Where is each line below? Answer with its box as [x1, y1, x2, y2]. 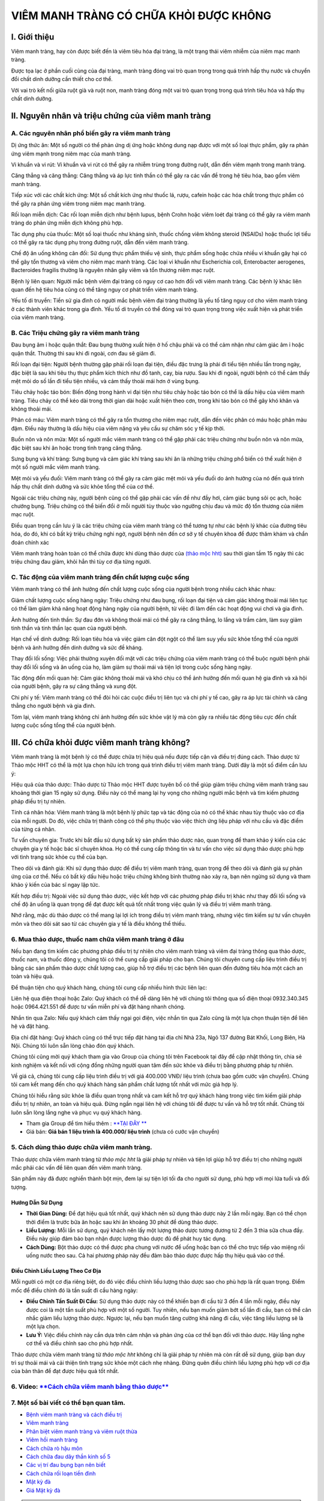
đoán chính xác [11, 539, 49, 546]
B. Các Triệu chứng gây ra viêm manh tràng [11, 328, 140, 337]
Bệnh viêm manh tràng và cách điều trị [26, 1411, 122, 1418]
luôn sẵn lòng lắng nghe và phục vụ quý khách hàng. [11, 1108, 142, 1116]
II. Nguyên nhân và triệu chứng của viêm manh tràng [11, 110, 211, 121]
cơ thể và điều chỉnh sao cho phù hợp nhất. [26, 1339, 134, 1347]
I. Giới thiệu [11, 32, 55, 42]
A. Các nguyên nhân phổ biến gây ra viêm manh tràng [11, 129, 171, 137]
